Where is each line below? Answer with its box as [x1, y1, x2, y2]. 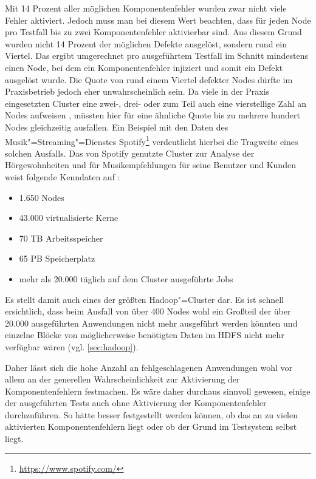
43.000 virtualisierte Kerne [19, 211, 118, 224]
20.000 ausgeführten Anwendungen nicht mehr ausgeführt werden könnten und [5, 316, 298, 329]
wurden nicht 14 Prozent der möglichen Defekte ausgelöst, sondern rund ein [5, 37, 287, 50]
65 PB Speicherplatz [19, 252, 95, 265]
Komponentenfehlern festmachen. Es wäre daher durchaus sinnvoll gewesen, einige [5, 384, 311, 397]
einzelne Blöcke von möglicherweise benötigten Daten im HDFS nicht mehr [5, 328, 284, 341]
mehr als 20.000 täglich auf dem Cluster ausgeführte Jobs [19, 272, 233, 285]
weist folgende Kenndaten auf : [5, 170, 120, 183]
